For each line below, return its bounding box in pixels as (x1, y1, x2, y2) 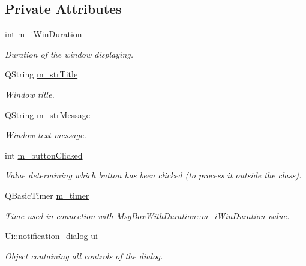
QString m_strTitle (5, 68, 78, 80)
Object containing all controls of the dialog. (5, 249, 163, 262)
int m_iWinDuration (5, 28, 82, 40)
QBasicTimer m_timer (5, 189, 89, 201)
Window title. (5, 88, 55, 100)
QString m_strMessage (5, 108, 90, 121)
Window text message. (5, 128, 86, 141)
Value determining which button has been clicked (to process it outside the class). (5, 169, 302, 181)
